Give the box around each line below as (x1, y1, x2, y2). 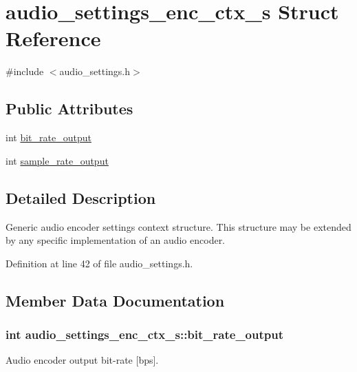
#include (6, 64, 44, 79)
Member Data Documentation (6, 289, 225, 311)
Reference (6, 24, 101, 52)
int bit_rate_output (6, 130, 91, 145)
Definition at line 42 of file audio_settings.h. (6, 256, 193, 270)
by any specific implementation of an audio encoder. (6, 233, 226, 247)
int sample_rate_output (6, 153, 109, 167)
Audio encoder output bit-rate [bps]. (6, 353, 159, 367)
